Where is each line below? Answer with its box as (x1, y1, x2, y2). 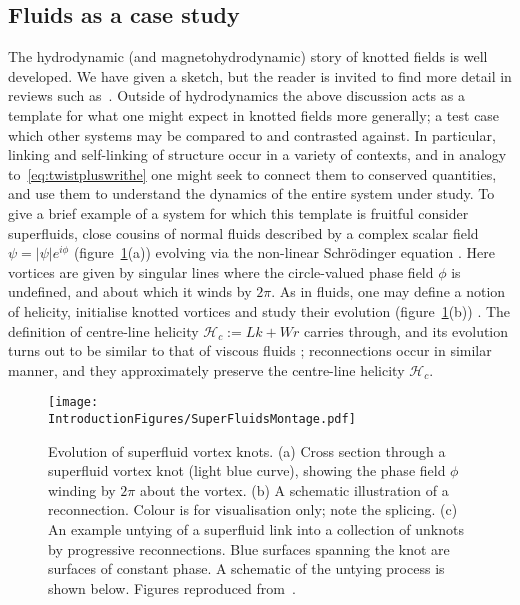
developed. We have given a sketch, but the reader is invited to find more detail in (8, 65, 512, 86)
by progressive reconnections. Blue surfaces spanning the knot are (48, 538, 450, 559)
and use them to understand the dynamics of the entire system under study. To (8, 183, 495, 204)
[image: (48, 395, 99, 410)
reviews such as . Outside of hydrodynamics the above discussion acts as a (8, 85, 465, 106)
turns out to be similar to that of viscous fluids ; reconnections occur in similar (8, 340, 492, 361)
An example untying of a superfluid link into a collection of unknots (48, 518, 464, 539)
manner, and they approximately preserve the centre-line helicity (8, 359, 405, 380)
